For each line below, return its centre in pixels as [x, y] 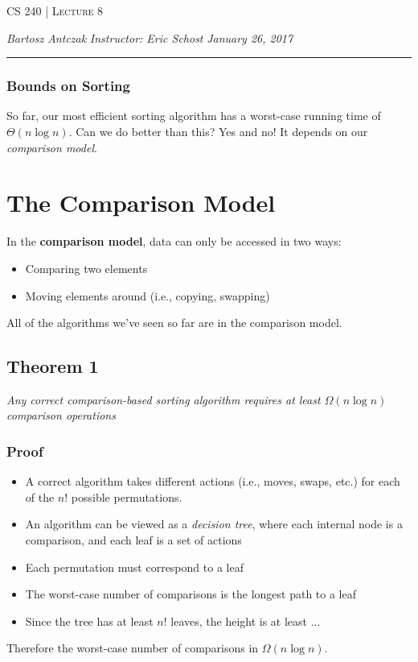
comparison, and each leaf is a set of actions [133, 540]
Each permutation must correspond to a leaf [134, 567]
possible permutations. [127, 496]
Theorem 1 [53, 366]
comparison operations [61, 415]
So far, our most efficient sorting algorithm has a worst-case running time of [194, 116]
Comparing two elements [86, 268]
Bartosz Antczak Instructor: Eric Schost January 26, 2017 [150, 37]
